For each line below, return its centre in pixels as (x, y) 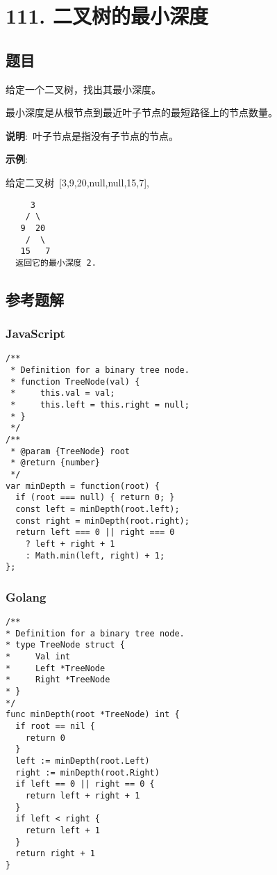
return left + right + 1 (83, 796)
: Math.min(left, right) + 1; (95, 555)
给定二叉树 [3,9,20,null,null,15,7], (77, 182)
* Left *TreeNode (56, 668)
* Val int (38, 657)
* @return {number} (56, 463)
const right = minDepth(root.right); (102, 521)
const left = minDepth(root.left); (98, 509)
